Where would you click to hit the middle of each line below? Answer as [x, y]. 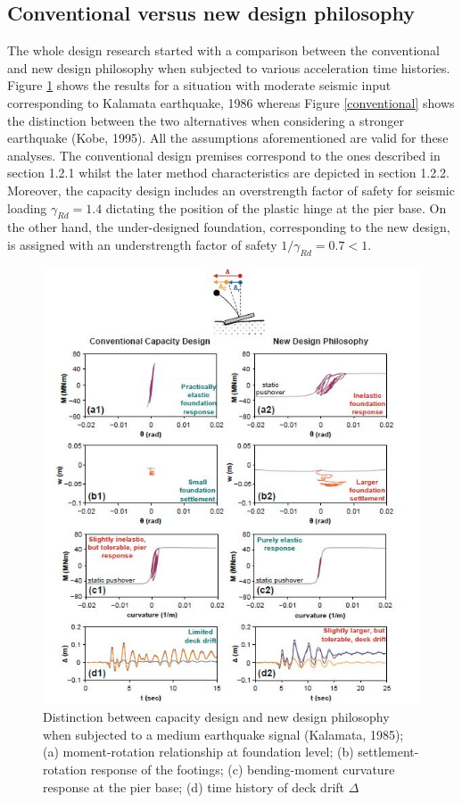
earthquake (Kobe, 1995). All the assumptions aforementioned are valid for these [228, 138]
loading [27, 207]
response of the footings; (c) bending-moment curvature [243, 769]
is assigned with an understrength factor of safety [142, 244]
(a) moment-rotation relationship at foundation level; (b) [198, 752]
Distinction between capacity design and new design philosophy [216, 717]
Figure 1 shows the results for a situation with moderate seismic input [199, 85]
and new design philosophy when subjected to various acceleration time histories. [229, 67]
